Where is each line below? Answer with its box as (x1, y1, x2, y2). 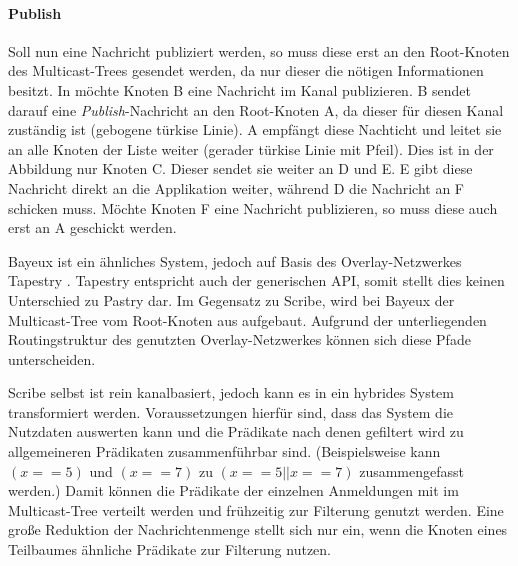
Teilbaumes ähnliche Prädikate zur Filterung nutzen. (8, 539, 332, 560)
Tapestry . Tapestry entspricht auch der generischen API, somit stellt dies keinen (8, 270, 505, 291)
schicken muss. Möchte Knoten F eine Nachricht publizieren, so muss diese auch (8, 197, 498, 218)
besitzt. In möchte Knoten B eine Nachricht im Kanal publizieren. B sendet (8, 79, 471, 100)
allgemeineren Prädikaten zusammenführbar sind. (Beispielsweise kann (8, 441, 441, 462)
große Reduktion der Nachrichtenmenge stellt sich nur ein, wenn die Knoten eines (8, 519, 508, 540)
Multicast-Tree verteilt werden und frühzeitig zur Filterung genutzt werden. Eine (8, 499, 504, 520)
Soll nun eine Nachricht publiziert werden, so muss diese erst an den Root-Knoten (8, 40, 510, 61)
